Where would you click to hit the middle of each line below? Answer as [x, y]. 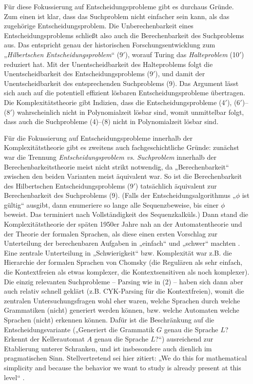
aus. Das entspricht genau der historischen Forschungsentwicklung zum [110, 45]
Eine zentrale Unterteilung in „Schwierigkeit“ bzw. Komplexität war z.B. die [118, 252]
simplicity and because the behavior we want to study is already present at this [123, 367]
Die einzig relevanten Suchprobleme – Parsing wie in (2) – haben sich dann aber [124, 281]
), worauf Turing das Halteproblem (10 [182, 54]
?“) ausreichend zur [184, 339]
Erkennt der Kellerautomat [44, 339]
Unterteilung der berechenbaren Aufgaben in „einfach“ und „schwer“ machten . [122, 243]
